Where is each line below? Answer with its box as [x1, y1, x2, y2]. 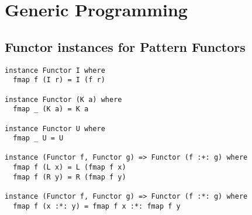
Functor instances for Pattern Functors [5, 37, 246, 55]
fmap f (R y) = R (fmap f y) [13, 172, 126, 181]
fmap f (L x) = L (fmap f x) [13, 163, 126, 172]
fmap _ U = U [13, 134, 64, 143]
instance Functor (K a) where [5, 95, 122, 104]
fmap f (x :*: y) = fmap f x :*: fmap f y [13, 202, 181, 210]
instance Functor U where [5, 124, 105, 133]
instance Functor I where [5, 66, 105, 75]
